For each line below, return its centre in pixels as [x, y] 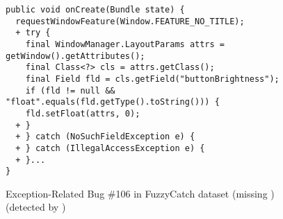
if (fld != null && [70, 90]
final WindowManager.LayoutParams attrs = [125, 44]
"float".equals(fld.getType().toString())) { [113, 102]
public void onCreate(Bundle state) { [95, 10]
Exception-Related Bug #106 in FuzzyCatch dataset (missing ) [140, 193]
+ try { [33, 33]
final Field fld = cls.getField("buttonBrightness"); [152, 79]
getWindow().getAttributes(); [75, 56]
